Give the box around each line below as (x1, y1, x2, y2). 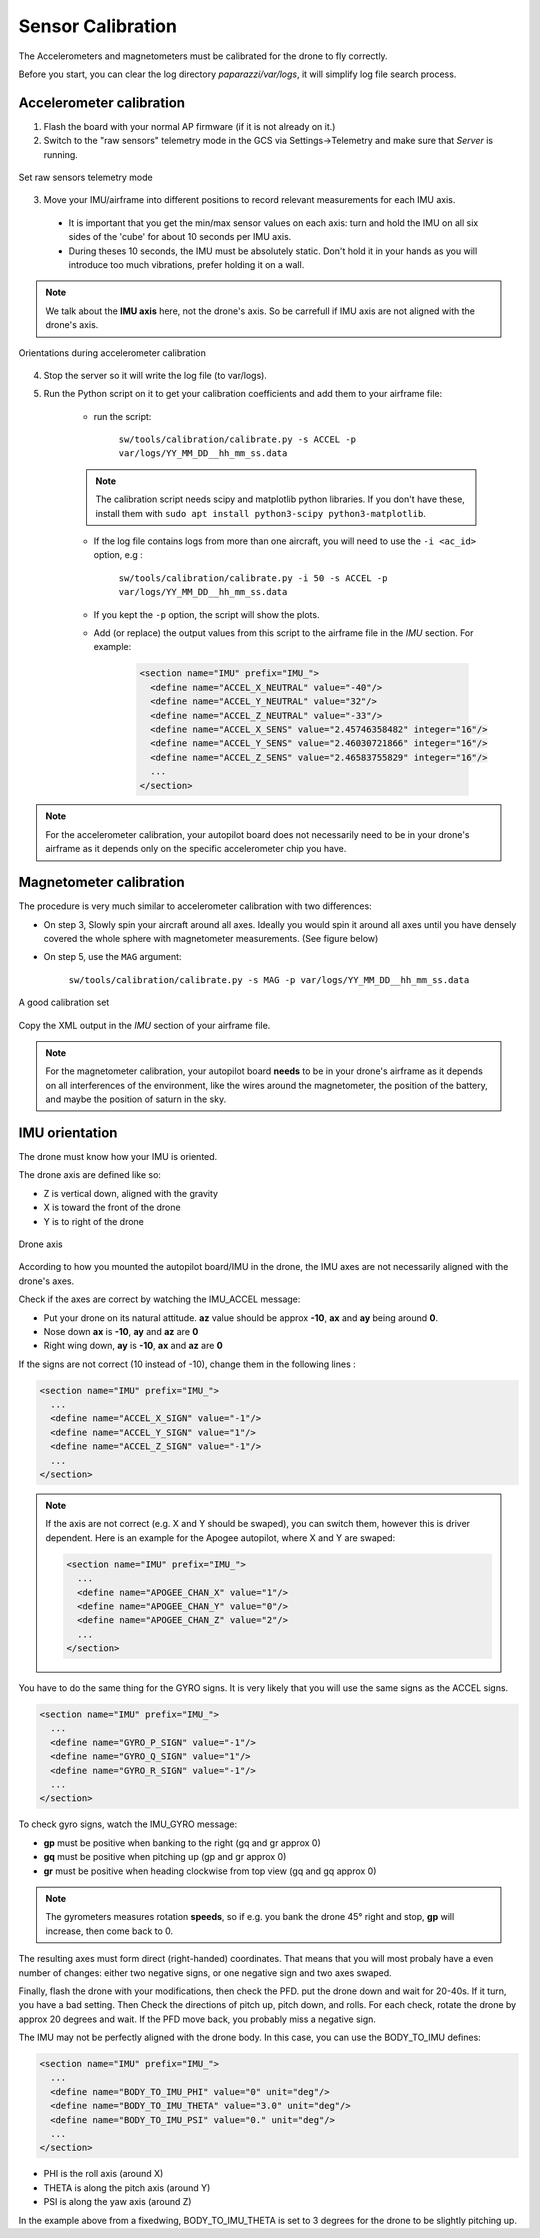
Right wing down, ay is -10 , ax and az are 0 (43, 1340, 224, 1352)
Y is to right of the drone (43, 1215, 145, 1227)
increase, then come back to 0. (45, 1925, 174, 1937)
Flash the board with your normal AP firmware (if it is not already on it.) (43, 120, 336, 132)
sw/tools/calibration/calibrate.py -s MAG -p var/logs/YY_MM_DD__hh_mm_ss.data (68, 974, 470, 985)
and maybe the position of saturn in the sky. (45, 1093, 227, 1105)
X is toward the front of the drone (43, 1201, 181, 1214)
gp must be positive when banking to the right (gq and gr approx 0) (43, 1836, 321, 1849)
